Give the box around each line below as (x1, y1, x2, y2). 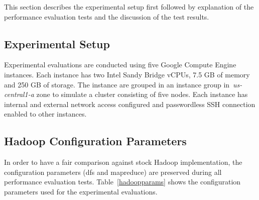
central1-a (4, 89, 34, 99)
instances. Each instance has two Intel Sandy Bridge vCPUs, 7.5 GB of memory (4, 69, 250, 79)
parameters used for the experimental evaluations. (4, 186, 158, 196)
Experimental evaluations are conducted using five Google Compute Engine (4, 59, 236, 70)
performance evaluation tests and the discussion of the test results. (4, 11, 209, 22)
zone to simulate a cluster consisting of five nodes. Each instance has (36, 89, 248, 99)
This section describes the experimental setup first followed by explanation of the (4, 2, 254, 12)
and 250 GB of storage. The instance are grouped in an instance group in (4, 79, 230, 89)
